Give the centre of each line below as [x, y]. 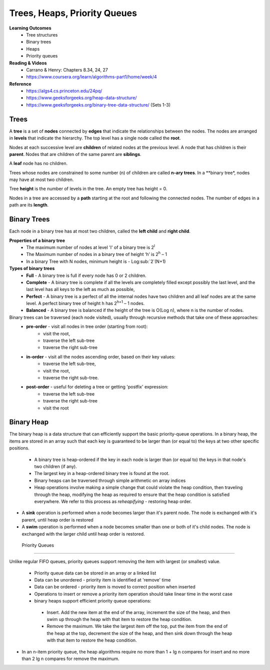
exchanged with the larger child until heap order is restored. [83, 534]
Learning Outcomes [30, 28]
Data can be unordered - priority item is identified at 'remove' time [102, 580]
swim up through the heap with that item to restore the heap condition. [119, 619]
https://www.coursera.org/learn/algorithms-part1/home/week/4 [91, 77]
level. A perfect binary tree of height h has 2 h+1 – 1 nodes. [85, 303]
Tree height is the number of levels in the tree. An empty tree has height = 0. [88, 189]
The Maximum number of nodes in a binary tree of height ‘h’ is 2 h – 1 [97, 254]
